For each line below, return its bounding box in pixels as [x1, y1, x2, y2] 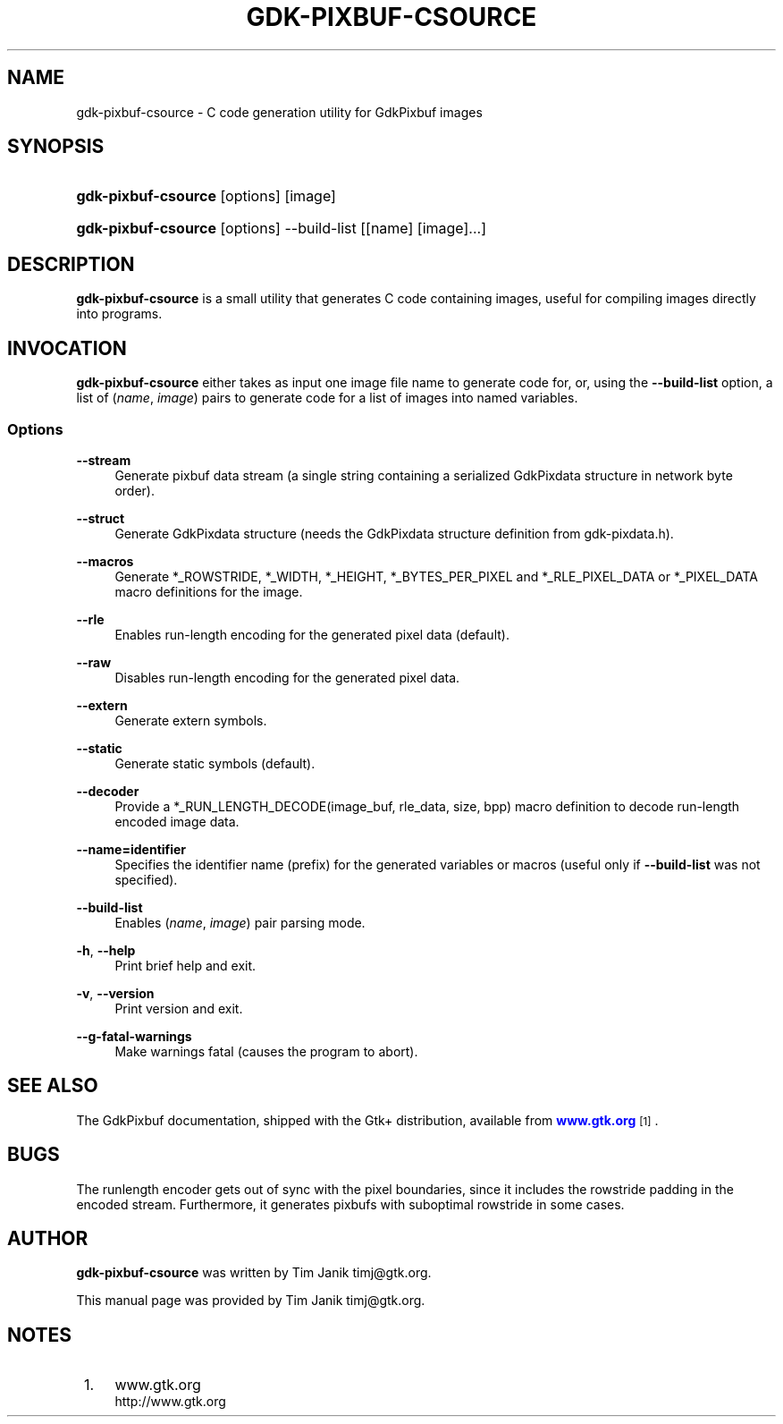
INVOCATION [7, 336, 127, 360]
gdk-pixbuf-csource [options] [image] [76, 187, 336, 206]
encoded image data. [114, 813, 240, 829]
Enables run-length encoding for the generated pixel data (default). [114, 626, 509, 642]
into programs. [76, 306, 163, 322]
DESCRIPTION [7, 252, 135, 275]
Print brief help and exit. [114, 957, 257, 973]
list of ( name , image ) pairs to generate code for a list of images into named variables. [76, 390, 578, 406]
